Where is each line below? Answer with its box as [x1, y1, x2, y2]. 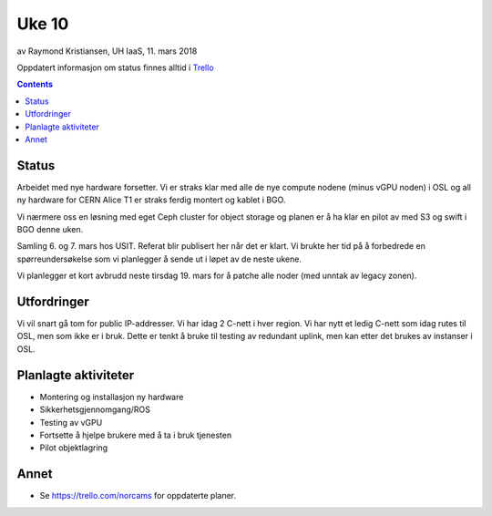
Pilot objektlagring [39, 442, 108, 453]
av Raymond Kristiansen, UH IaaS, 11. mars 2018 [16, 46, 198, 57]
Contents [16, 78, 54, 90]
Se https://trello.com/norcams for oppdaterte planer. [39, 490, 237, 501]
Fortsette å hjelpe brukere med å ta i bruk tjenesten [39, 429, 232, 440]
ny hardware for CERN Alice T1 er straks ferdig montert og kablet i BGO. [16, 194, 286, 205]
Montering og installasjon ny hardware [39, 391, 184, 402]
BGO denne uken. [16, 223, 84, 234]
